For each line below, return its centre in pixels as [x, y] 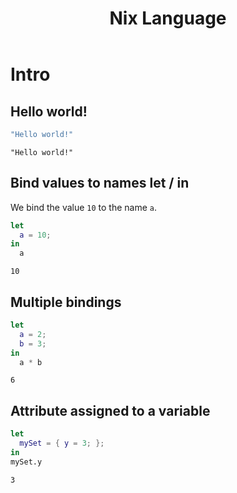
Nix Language [168, 18]
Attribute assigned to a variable [110, 410]
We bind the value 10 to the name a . [84, 207]
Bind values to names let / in [100, 183]
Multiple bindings [66, 302]
